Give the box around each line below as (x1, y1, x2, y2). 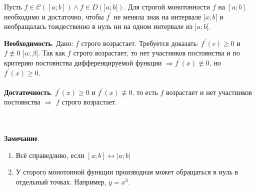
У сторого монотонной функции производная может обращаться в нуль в (15, 166, 238, 177)
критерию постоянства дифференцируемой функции (4, 57, 162, 67)
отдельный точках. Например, (15, 176, 106, 186)
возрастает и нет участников (166, 86, 252, 97)
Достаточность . (4, 86, 53, 97)
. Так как (38, 47, 65, 58)
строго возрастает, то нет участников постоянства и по (73, 47, 240, 58)
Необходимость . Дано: (4, 37, 73, 48)
